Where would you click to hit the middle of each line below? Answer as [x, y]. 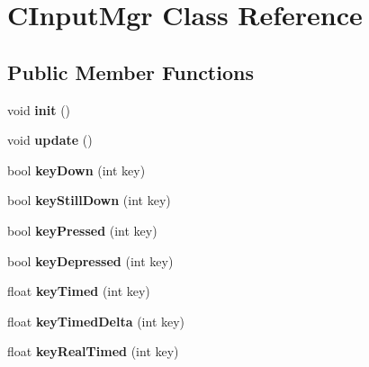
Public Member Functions [130, 72]
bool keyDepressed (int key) [90, 260]
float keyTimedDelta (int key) [96, 321]
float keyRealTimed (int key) [93, 351]
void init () [39, 109]
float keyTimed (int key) [79, 291]
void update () [50, 140]
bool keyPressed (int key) [82, 230]
